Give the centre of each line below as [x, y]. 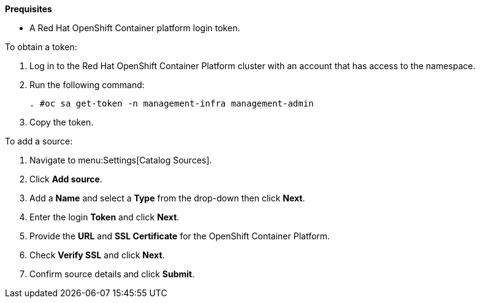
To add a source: [39, 141]
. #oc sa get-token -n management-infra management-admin [172, 103]
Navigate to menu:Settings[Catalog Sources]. [121, 160]
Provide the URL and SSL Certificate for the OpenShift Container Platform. [180, 236]
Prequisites [29, 9]
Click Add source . [66, 179]
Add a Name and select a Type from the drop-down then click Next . [167, 198]
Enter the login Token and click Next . [105, 217]
